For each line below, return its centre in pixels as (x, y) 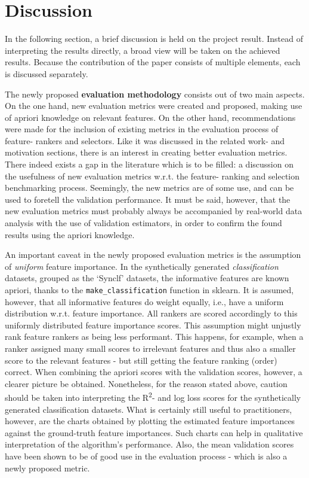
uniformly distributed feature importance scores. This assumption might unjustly (153, 325)
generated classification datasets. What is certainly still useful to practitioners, (149, 409)
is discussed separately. (47, 73)
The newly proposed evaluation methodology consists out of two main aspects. (155, 94)
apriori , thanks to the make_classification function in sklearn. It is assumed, (149, 290)
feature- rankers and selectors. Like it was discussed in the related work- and (145, 140)
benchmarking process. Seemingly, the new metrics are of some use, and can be (149, 188)
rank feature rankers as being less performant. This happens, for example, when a (154, 337)
